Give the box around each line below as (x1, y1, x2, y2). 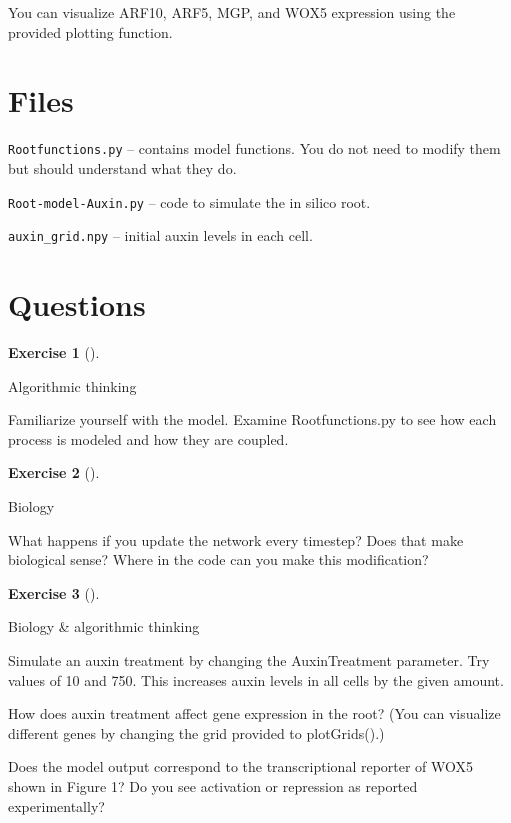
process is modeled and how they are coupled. (8, 428, 289, 449)
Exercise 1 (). (8, 342, 100, 362)
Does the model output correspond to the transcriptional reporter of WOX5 (8, 756, 474, 777)
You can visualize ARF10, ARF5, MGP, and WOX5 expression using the (8, 2, 456, 22)
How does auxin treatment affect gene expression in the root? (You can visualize (8, 703, 501, 724)
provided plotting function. (8, 21, 173, 42)
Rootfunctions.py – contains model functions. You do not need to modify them (8, 138, 501, 159)
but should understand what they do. (8, 157, 237, 178)
